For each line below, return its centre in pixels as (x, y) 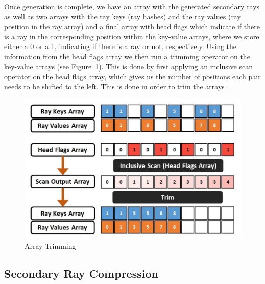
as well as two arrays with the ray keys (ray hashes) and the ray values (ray (123, 16)
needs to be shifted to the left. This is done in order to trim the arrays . (117, 86)
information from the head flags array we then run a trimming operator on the (127, 56)
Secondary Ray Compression (81, 274)
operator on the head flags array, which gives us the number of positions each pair (132, 76)
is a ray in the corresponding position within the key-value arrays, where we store (132, 36)
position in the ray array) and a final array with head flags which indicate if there (132, 26)
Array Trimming (50, 246)
